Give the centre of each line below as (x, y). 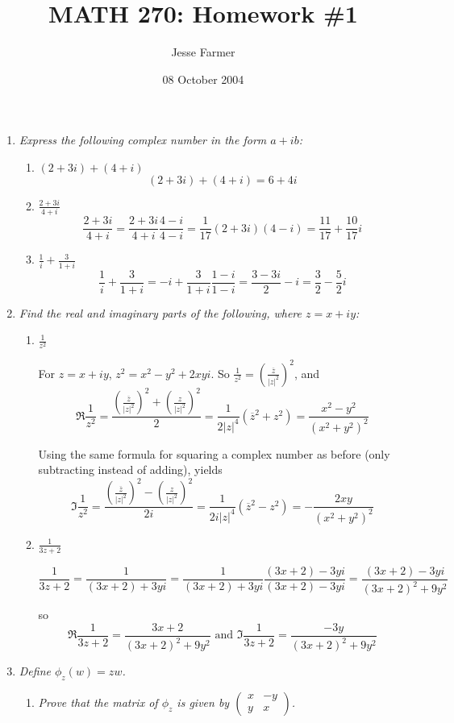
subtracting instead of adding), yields (130, 470)
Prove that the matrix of (98, 702)
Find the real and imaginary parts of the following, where (160, 312)
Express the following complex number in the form (143, 140)
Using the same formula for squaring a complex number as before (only (214, 453)
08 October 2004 (203, 79)
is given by (203, 702)
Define (35, 671)
